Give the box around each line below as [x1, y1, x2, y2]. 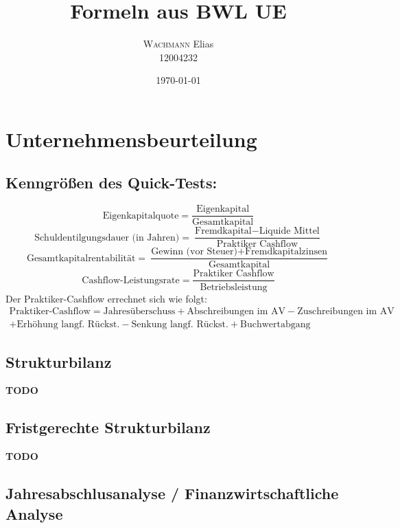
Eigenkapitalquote [102, 210, 179, 221]
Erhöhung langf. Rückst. [16, 320, 120, 330]
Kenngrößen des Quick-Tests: [5, 172, 217, 193]
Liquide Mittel [259, 226, 320, 236]
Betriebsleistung [200, 282, 268, 292]
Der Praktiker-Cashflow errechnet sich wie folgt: [5, 291, 207, 305]
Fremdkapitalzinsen [244, 247, 327, 257]
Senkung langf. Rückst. [131, 320, 228, 330]
